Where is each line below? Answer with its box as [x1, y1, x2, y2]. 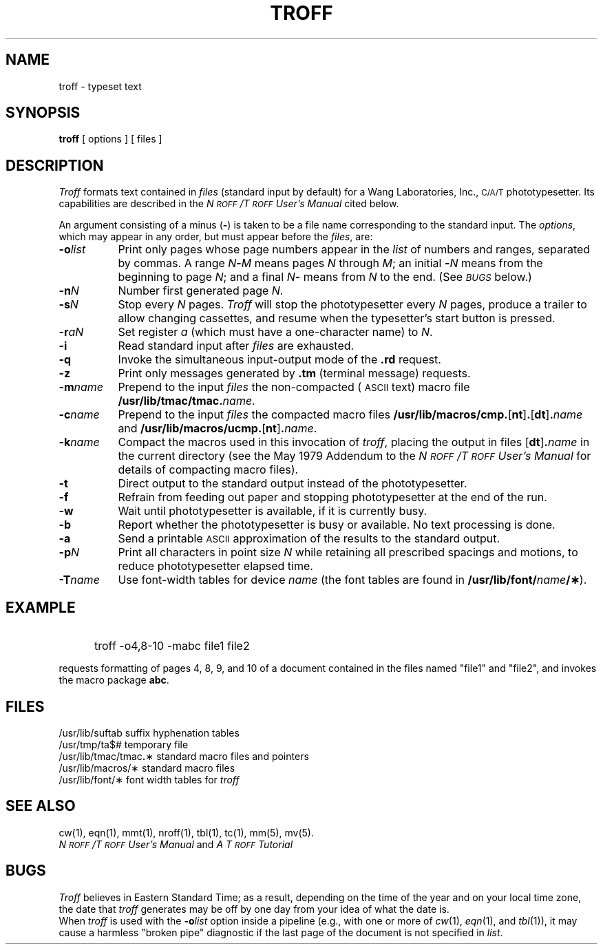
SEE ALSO [6, 797, 76, 815]
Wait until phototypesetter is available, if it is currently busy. [118, 504, 427, 518]
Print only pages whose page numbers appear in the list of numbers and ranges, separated [118, 242, 591, 257]
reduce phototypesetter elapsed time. [118, 559, 313, 573]
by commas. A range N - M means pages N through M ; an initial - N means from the [118, 256, 543, 271]
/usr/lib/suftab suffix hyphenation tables [59, 726, 240, 739]
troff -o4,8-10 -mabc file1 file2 [94, 639, 250, 653]
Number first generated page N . [118, 284, 284, 298]
